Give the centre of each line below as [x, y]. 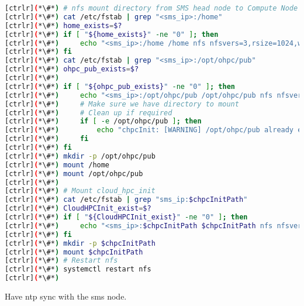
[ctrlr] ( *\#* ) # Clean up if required [89, 113]
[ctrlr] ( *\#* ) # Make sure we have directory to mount [122, 104]
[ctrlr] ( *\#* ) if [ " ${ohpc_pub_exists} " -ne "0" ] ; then [120, 86]
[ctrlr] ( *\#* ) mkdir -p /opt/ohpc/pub [80, 156]
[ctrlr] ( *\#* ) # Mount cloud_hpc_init [80, 191]
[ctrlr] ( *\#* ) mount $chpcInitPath [74, 252]
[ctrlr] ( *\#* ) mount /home [57, 165]
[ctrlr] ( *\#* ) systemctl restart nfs [78, 269]
